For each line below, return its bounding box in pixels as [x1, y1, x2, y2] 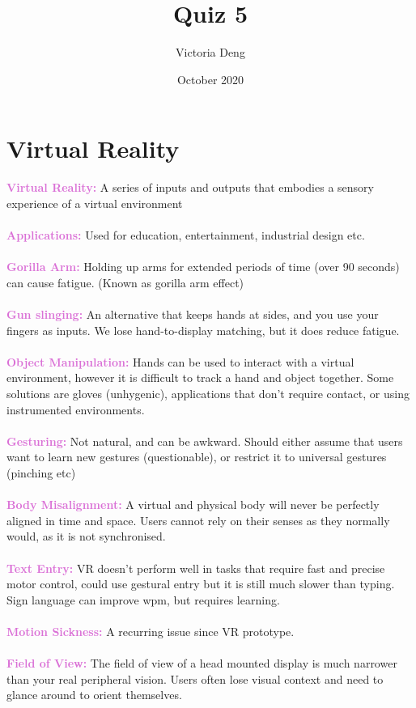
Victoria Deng [176, 44, 245, 61]
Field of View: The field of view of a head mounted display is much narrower [6, 655, 397, 672]
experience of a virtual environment [6, 194, 183, 211]
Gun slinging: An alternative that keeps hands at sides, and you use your [6, 306, 379, 322]
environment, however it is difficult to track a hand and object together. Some [6, 369, 394, 386]
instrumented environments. [6, 401, 145, 418]
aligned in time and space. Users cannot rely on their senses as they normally [6, 511, 390, 528]
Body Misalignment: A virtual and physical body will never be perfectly [6, 496, 380, 513]
